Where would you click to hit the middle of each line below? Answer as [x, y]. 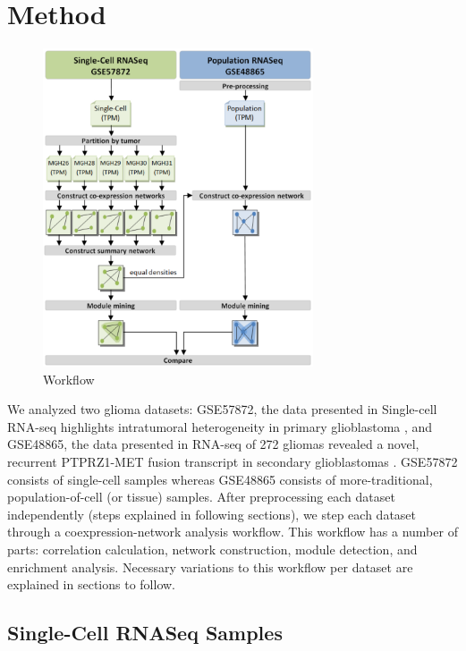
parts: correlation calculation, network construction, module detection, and [212, 549]
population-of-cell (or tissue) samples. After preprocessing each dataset [201, 497]
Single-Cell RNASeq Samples [145, 633]
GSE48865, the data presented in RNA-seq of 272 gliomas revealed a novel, [213, 444]
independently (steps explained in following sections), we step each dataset [212, 514]
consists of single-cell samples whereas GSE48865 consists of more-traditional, [220, 479]
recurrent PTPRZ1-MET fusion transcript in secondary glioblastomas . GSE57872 [233, 461]
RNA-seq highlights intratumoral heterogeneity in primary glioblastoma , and [220, 426]
